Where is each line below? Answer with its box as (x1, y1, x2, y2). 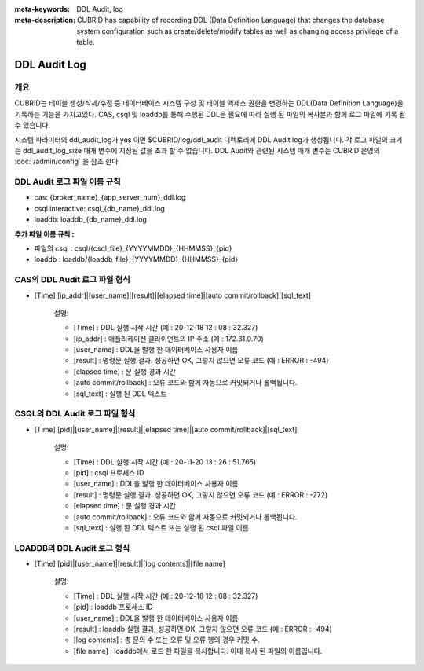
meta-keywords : (14, 5, 71, 13)
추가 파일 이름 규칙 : (14, 229, 75, 239)
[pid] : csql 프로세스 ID (73, 467, 144, 477)
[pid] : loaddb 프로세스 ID (73, 602, 153, 612)
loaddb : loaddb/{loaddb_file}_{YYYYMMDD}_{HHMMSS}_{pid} (34, 255, 239, 264)
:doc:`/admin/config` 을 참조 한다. (14, 157, 121, 167)
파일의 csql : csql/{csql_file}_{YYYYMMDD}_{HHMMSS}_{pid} (34, 244, 232, 253)
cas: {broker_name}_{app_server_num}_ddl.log (34, 192, 186, 202)
